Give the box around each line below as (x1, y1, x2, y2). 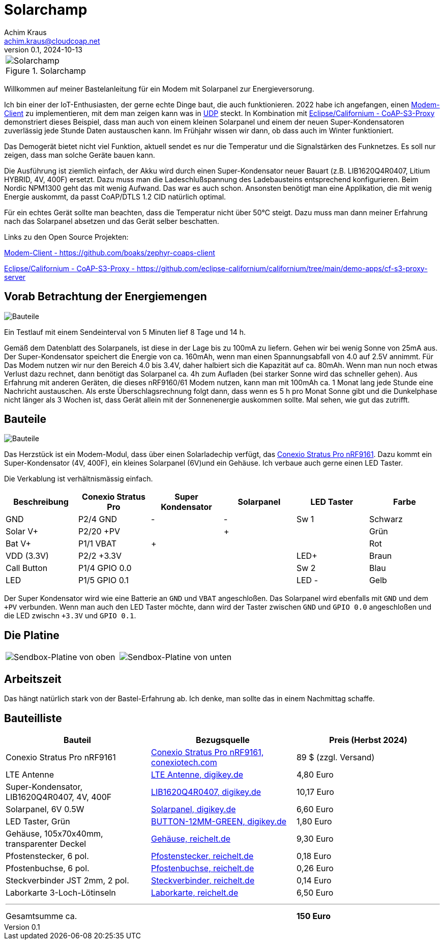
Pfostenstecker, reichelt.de (151, 850, 254, 861)
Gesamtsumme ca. (6, 910, 77, 921)
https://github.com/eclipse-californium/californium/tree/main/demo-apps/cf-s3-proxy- (136, 264, 428, 273)
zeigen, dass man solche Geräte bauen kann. (4, 150, 155, 159)
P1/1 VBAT (78, 538, 116, 549)
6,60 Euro (296, 804, 334, 814)
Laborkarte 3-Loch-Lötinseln (6, 887, 116, 898)
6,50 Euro (296, 887, 334, 898)
